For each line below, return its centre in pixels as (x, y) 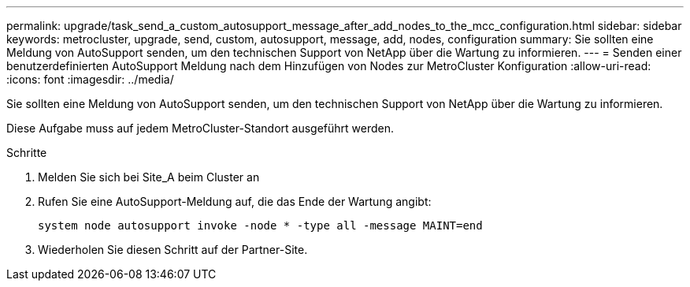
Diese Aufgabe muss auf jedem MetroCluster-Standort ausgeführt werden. (200, 128)
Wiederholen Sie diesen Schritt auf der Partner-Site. (173, 250)
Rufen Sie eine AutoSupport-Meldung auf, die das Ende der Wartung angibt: (235, 201)
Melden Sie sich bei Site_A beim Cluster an (149, 177)
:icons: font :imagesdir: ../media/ (90, 79)
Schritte (27, 153)
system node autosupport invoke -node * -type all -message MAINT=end (260, 225)
